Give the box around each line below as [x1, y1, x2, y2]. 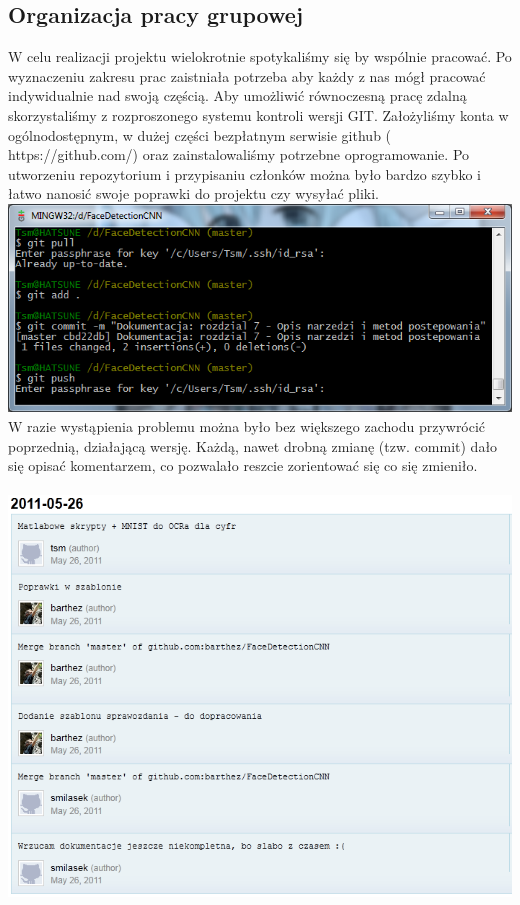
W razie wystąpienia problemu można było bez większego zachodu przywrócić [8, 415, 486, 436]
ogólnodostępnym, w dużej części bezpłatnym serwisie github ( [8, 124, 392, 145]
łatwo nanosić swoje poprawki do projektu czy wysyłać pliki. [8, 183, 379, 204]
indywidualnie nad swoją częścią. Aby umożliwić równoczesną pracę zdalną [8, 85, 467, 106]
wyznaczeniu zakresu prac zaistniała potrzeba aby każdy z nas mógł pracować [8, 65, 486, 86]
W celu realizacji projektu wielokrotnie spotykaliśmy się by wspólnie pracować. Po [8, 46, 512, 67]
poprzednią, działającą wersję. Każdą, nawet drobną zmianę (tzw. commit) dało [8, 435, 498, 456]
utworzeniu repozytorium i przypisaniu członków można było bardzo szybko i [8, 163, 481, 184]
